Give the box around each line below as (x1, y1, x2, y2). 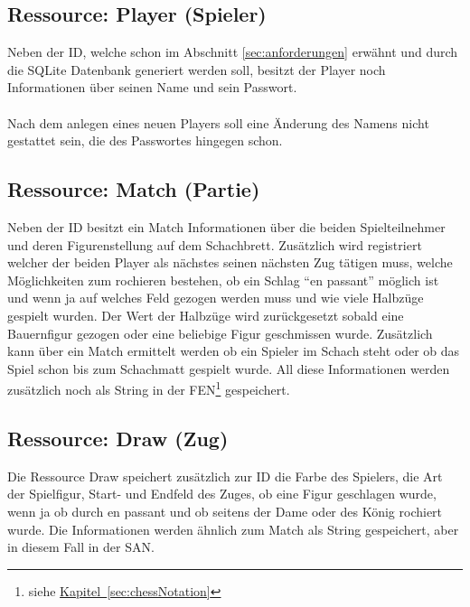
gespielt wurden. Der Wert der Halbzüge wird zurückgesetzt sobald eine (7, 305, 404, 324)
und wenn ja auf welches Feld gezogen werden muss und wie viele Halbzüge (7, 288, 424, 307)
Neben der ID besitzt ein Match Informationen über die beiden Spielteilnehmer (7, 217, 446, 236)
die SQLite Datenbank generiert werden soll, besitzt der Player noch (7, 60, 386, 79)
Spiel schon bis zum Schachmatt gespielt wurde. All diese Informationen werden (7, 359, 450, 378)
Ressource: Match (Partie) (7, 175, 260, 203)
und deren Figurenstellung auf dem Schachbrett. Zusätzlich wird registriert (7, 235, 422, 254)
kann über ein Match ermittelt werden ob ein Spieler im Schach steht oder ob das (7, 341, 460, 360)
